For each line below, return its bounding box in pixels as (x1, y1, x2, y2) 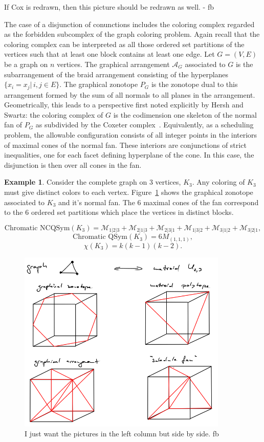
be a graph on (4, 58, 48, 69)
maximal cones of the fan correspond (143, 196, 259, 207)
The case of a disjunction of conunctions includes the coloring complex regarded (4, 18, 255, 29)
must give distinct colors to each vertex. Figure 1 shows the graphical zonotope (4, 186, 253, 197)
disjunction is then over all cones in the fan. (4, 159, 142, 170)
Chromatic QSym (73, 233, 128, 241)
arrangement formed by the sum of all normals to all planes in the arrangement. (4, 89, 255, 100)
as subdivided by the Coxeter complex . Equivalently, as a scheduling (35, 119, 254, 130)
